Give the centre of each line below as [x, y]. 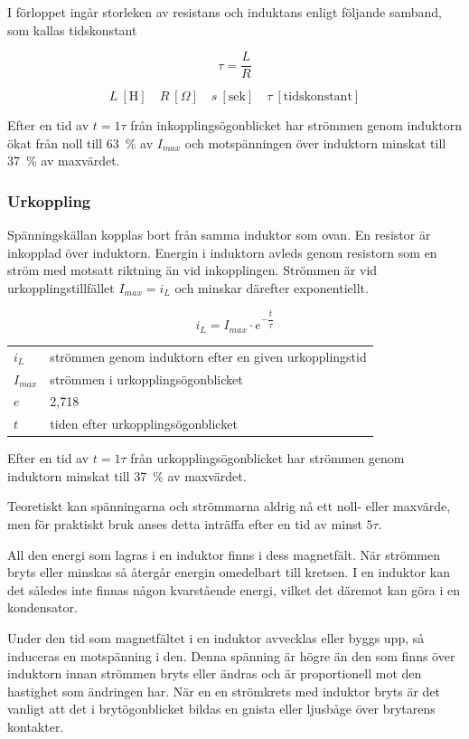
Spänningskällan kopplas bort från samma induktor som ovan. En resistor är [219, 235]
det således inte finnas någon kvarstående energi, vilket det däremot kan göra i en [234, 589]
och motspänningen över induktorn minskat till [315, 142]
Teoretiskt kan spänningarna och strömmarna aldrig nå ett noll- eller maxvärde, [229, 506]
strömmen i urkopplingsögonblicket [146, 379]
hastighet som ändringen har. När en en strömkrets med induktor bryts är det [224, 691]
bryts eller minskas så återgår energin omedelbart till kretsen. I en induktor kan [229, 572]
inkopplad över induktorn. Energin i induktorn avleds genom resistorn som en [222, 252]
